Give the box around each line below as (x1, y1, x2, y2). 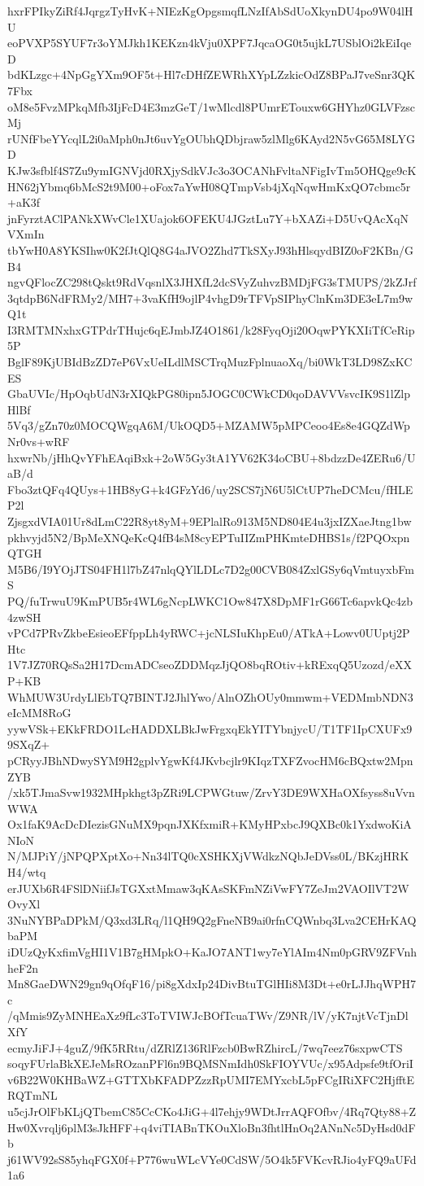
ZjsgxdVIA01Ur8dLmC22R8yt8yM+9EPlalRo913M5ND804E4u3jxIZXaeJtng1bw (7, 513, 412, 529)
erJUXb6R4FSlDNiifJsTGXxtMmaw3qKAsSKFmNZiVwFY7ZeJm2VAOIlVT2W (7, 879, 409, 896)
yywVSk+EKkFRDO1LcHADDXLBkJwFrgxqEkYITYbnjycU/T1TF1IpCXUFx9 (7, 720, 413, 737)
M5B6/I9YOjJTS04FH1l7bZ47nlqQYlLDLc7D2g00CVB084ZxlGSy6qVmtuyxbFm (7, 560, 414, 577)
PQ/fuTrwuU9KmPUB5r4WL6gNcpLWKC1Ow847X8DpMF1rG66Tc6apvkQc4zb (7, 592, 413, 609)
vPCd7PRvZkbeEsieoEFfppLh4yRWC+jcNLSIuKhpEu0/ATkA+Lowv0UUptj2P (7, 624, 410, 641)
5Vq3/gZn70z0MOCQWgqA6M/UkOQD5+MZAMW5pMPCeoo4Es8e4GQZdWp (7, 417, 410, 434)
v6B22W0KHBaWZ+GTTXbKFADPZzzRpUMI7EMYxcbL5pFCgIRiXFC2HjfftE (7, 1070, 415, 1088)
